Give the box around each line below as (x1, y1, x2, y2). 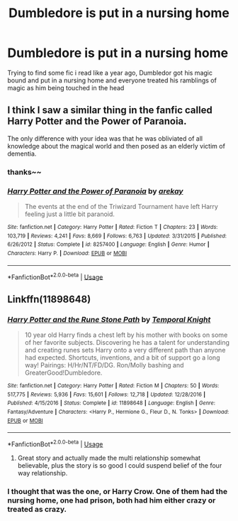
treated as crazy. (7, 504, 67, 514)
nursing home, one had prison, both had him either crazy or (7, 495, 216, 505)
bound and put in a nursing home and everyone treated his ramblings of (7, 76, 217, 85)
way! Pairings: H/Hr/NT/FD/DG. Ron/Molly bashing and (24, 360, 184, 369)
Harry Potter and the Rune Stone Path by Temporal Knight (7, 314, 211, 324)
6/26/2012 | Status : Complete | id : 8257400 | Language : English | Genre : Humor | (7, 241, 210, 248)
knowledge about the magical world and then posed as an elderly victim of (7, 141, 225, 150)
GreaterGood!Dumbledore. (24, 368, 103, 377)
